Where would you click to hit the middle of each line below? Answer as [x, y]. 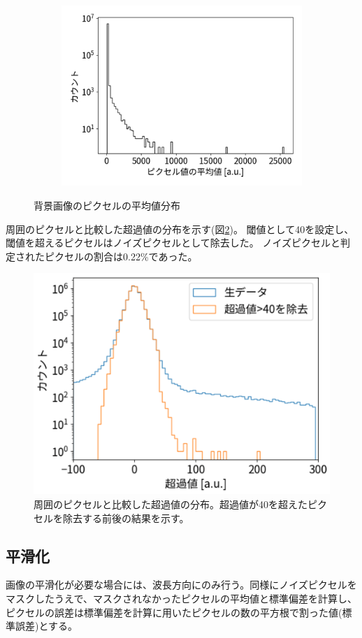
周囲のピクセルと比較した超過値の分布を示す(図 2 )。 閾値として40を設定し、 [180, 229]
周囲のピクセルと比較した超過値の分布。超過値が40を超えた [171, 504]
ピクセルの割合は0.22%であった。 [121, 256]
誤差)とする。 [46, 626]
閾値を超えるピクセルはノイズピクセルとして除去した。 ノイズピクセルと [173, 243]
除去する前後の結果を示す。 [126, 518]
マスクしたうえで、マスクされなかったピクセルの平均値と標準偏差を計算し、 [182, 599]
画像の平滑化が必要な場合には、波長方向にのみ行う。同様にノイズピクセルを [181, 585]
